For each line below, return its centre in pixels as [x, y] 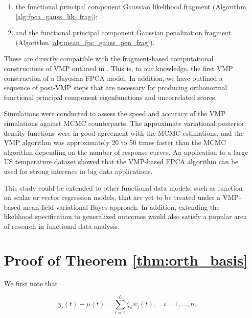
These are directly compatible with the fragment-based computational [109, 59]
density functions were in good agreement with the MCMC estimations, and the [124, 133]
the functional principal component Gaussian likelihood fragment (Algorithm [131, 6]
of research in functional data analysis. [62, 226]
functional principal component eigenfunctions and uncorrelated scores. [111, 97]
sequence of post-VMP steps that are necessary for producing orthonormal [115, 87]
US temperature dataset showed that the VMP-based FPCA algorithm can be [121, 161]
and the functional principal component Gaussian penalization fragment [123, 33]
